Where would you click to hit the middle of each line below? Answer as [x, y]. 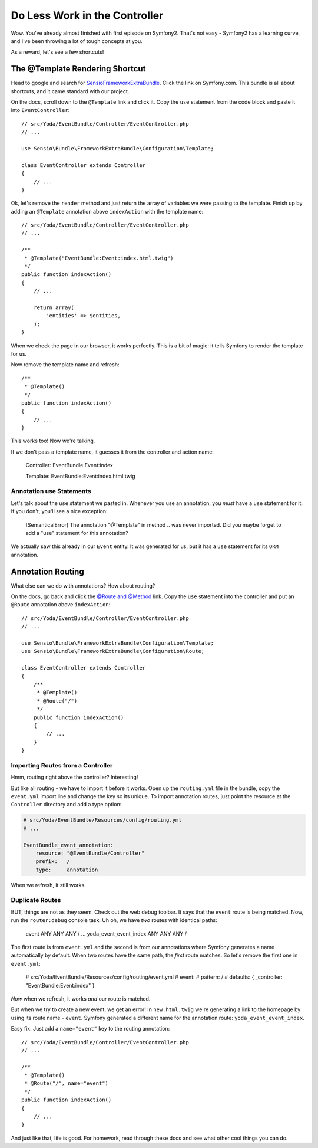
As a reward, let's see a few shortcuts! [57, 52]
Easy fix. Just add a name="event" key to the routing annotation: [90, 1029]
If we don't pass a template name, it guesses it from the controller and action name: [112, 452]
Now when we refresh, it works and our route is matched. [81, 998]
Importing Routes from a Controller [62, 765]
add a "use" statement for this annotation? [77, 533]
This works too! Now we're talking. [53, 441]
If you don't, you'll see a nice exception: [59, 511]
